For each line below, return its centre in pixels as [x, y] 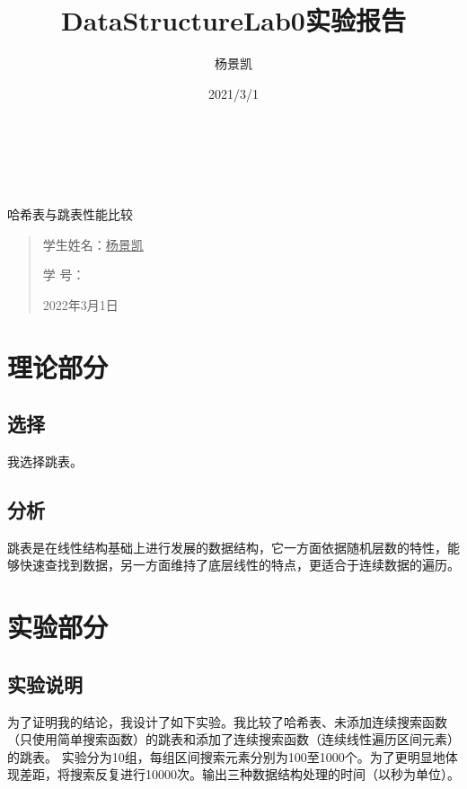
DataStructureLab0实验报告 [233, 20]
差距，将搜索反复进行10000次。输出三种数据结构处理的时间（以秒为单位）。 [239, 774]
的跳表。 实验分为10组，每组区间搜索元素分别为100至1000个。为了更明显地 [226, 756]
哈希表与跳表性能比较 [70, 214]
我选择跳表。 [45, 461]
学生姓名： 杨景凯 [93, 244]
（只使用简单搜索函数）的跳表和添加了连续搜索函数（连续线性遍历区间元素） [233, 739]
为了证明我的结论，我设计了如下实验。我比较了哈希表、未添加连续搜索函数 [227, 721]
